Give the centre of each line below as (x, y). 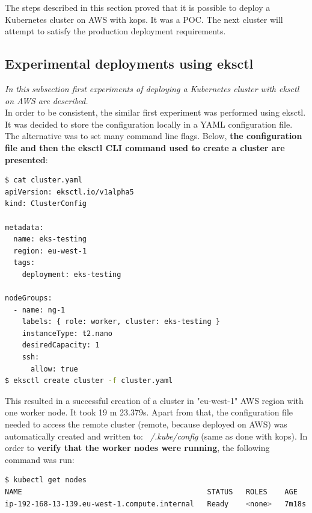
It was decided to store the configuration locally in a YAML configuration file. (149, 124)
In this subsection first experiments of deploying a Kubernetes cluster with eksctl (152, 88)
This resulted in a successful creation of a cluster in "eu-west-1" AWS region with (154, 400)
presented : (26, 159)
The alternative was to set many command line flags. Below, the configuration (154, 136)
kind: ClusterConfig (46, 204)
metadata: (24, 227)
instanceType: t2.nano (67, 333)
